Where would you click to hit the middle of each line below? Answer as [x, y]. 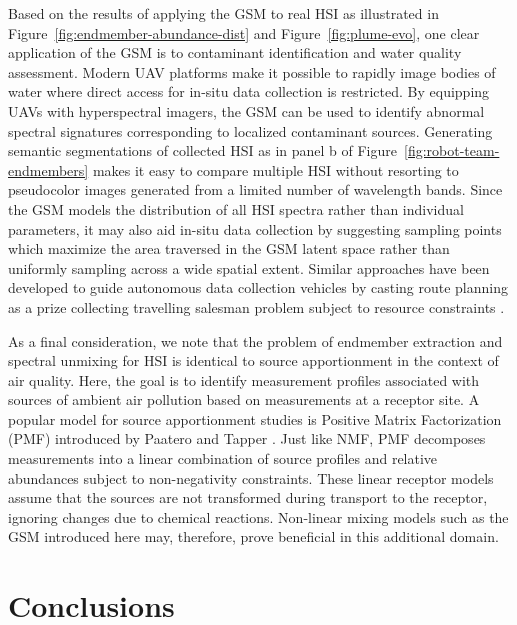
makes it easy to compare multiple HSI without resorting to [275, 169]
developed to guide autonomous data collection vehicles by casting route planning [258, 287]
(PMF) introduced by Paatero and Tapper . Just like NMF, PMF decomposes [247, 438]
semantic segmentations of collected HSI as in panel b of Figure [203, 150]
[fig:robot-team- [452, 150]
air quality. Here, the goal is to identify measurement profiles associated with [244, 379]
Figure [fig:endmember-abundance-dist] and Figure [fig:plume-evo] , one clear [244, 32]
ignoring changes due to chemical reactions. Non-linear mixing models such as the [258, 516]
